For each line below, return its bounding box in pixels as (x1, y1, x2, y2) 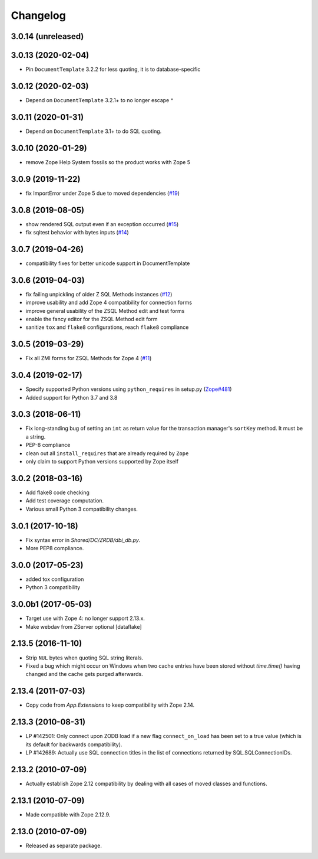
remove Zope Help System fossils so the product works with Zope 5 (25, 158, 191, 165)
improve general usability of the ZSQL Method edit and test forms (25, 307, 185, 314)
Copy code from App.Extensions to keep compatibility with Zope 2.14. (25, 701, 195, 708)
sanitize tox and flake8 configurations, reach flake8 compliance (25, 324, 189, 331)
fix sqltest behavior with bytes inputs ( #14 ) (25, 229, 129, 236)
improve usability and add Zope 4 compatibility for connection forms (25, 299, 193, 306)
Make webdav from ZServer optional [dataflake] (25, 623, 142, 630)
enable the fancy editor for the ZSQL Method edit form (25, 315, 158, 322)
